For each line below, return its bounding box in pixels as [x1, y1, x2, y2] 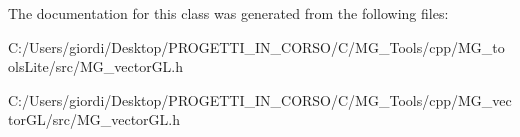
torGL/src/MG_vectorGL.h [8, 109, 181, 130]
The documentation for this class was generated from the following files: [8, 3, 449, 23]
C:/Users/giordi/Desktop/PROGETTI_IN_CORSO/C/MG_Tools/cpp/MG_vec [8, 89, 512, 110]
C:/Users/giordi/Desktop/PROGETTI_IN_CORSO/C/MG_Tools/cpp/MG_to [8, 36, 505, 57]
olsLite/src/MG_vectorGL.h [8, 56, 184, 77]
